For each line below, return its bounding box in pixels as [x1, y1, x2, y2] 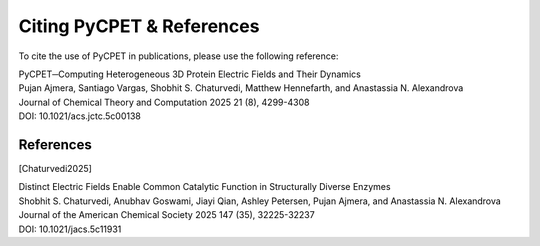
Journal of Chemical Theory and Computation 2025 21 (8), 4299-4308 [18, 96, 310, 108]
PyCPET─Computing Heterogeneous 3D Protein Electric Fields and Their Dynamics [18, 68, 362, 80]
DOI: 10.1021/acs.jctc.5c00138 [18, 110, 142, 122]
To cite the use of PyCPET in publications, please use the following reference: [18, 50, 339, 62]
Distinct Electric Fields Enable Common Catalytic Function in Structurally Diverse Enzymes [18, 181, 391, 193]
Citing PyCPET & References [18, 15, 260, 37]
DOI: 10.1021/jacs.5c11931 [18, 223, 122, 235]
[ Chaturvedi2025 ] [18, 163, 92, 175]
